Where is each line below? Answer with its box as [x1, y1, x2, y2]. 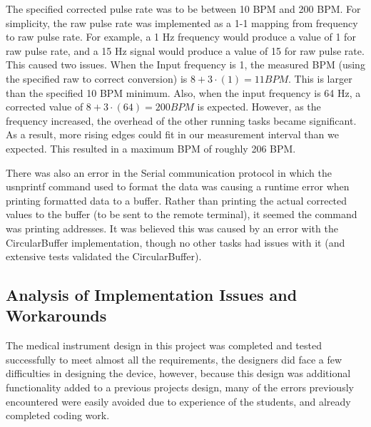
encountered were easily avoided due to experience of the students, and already [6, 393, 351, 408]
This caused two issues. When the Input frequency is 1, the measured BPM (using [6, 57, 365, 72]
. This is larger [288, 71, 352, 86]
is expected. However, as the [197, 99, 321, 114]
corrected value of [6, 99, 83, 114]
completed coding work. [6, 408, 110, 423]
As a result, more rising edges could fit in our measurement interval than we [6, 127, 339, 142]
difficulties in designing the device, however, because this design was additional [6, 366, 351, 381]
